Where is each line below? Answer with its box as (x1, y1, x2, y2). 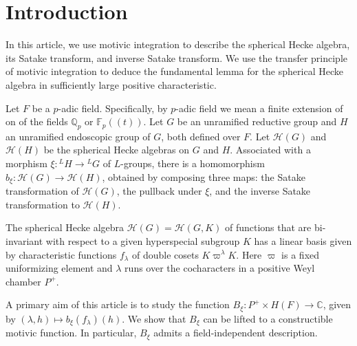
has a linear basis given (254, 233, 352, 248)
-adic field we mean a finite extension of (175, 100, 343, 115)
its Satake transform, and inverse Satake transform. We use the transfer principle (6, 50, 348, 65)
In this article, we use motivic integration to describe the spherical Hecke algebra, (6, 37, 350, 52)
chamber (6, 274, 41, 288)
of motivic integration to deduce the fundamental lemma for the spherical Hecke (6, 64, 343, 78)
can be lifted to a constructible (203, 311, 333, 325)
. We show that (122, 311, 186, 325)
